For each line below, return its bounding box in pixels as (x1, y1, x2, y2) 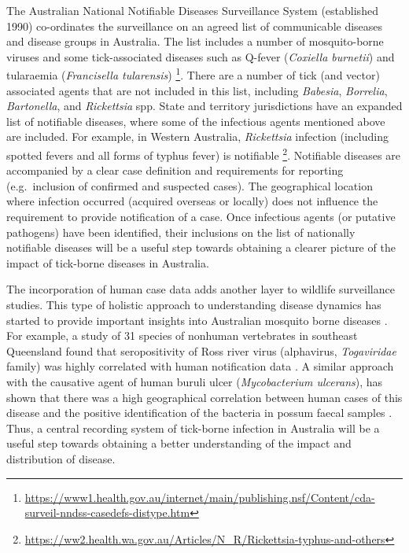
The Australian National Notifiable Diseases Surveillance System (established (6, 2, 378, 18)
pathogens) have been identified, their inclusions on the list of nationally (6, 223, 356, 240)
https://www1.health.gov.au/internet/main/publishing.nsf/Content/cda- (24, 488, 375, 505)
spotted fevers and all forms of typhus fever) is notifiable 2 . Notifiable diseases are (6, 145, 400, 163)
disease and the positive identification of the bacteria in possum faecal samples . (6, 404, 392, 421)
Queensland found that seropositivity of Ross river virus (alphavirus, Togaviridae (6, 342, 396, 359)
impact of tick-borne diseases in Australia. (6, 254, 209, 271)
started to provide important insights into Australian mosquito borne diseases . (6, 312, 388, 328)
